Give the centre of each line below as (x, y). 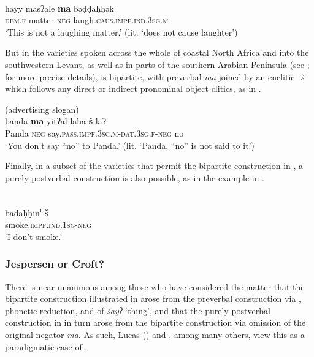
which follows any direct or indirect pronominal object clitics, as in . (133, 88)
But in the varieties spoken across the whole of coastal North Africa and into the (157, 52)
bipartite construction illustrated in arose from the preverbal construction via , (153, 299)
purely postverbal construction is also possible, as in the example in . (135, 177)
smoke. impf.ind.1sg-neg (48, 224)
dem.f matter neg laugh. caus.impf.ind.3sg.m (87, 20)
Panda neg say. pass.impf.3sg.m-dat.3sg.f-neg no (94, 133)
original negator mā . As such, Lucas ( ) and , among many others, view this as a (155, 334)
